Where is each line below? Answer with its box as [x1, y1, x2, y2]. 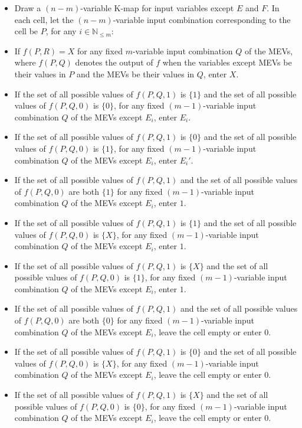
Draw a [14, 2, 41, 14]
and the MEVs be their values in [76, 67, 195, 80]
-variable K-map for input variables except [80, 2, 234, 14]
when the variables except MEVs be [162, 56, 292, 68]
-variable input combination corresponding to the [113, 13, 291, 25]
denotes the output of [75, 56, 153, 68]
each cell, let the [14, 13, 74, 25]
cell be [14, 25, 38, 37]
